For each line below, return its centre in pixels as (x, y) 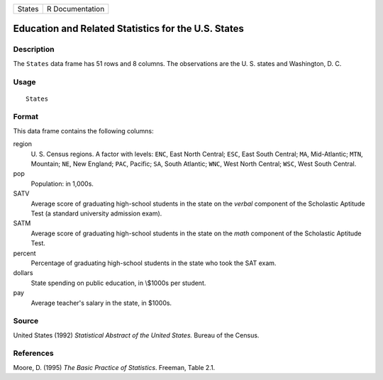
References (33, 353)
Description (34, 50)
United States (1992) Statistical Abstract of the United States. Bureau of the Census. (136, 335)
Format (26, 117)
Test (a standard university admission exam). (96, 213)
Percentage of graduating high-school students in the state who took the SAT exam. (154, 263)
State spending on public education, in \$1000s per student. (118, 283)
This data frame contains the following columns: (83, 130)
